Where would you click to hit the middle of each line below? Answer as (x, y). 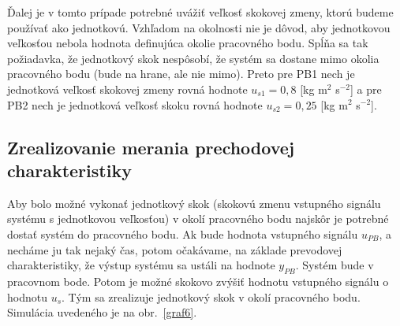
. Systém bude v (335, 265)
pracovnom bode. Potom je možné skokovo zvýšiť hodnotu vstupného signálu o (198, 281)
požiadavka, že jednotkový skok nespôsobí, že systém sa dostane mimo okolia (193, 58)
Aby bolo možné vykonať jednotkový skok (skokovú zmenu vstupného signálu (194, 203)
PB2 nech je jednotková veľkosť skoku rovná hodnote (135, 104)
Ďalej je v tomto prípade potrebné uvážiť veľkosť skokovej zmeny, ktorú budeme (200, 12)
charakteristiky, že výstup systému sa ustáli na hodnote (141, 265)
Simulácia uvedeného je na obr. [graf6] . (102, 312)
